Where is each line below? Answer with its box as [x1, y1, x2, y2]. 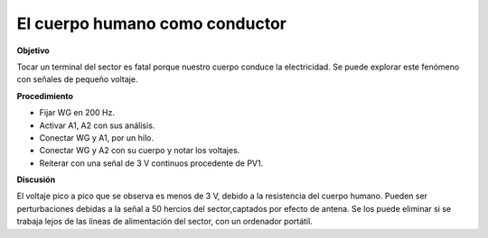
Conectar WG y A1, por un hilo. [39, 132, 154, 143]
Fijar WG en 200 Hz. [39, 107, 115, 118]
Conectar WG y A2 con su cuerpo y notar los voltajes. [39, 145, 240, 156]
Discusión [16, 174, 56, 185]
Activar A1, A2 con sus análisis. [39, 120, 155, 131]
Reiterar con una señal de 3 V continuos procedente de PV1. [39, 158, 264, 169]
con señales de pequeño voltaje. [16, 74, 138, 85]
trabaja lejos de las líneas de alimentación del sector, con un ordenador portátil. [16, 216, 314, 227]
